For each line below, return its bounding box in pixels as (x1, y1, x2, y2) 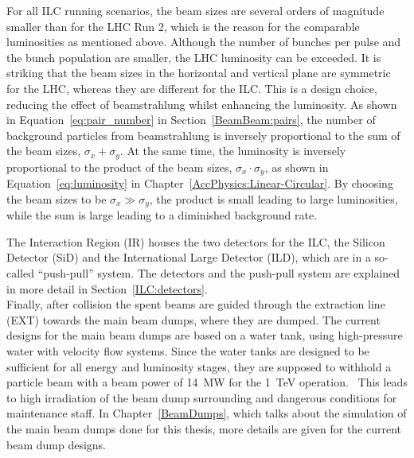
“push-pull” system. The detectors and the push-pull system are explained (37, 265, 400, 281)
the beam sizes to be (6, 190, 107, 207)
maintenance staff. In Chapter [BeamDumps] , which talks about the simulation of (6, 405, 407, 421)
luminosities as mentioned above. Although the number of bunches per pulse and (6, 33, 401, 50)
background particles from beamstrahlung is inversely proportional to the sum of (6, 126, 400, 143)
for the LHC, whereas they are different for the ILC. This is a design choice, (6, 80, 377, 96)
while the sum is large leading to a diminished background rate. (6, 207, 318, 223)
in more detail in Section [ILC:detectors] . (6, 280, 208, 297)
